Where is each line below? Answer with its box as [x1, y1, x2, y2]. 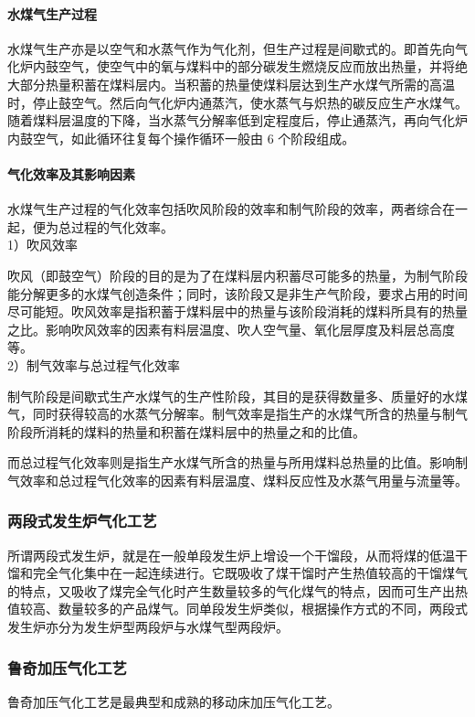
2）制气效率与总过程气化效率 [7, 355, 180, 374]
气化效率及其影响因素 [7, 164, 135, 183]
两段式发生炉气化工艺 [7, 509, 157, 532]
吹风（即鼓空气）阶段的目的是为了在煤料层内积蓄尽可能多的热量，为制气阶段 [7, 265, 468, 284]
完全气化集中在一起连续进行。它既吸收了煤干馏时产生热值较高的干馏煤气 [32, 563, 468, 583]
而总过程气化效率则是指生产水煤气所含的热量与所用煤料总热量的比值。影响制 [7, 453, 468, 472]
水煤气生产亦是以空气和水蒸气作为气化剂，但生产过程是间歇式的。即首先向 [7, 38, 455, 58]
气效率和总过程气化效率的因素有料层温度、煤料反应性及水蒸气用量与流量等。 [7, 470, 468, 489]
